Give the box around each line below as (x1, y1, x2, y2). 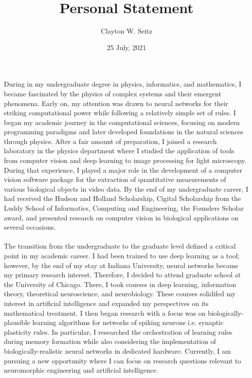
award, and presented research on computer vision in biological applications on (4, 212, 239, 222)
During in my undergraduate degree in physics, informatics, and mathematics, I (4, 79, 241, 89)
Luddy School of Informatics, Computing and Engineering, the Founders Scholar (4, 203, 244, 213)
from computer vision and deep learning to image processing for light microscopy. (4, 155, 247, 165)
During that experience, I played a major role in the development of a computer (4, 164, 242, 175)
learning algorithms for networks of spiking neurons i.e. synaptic (32, 317, 224, 327)
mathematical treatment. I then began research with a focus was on (4, 307, 206, 318)
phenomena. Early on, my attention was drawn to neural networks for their (4, 98, 229, 108)
